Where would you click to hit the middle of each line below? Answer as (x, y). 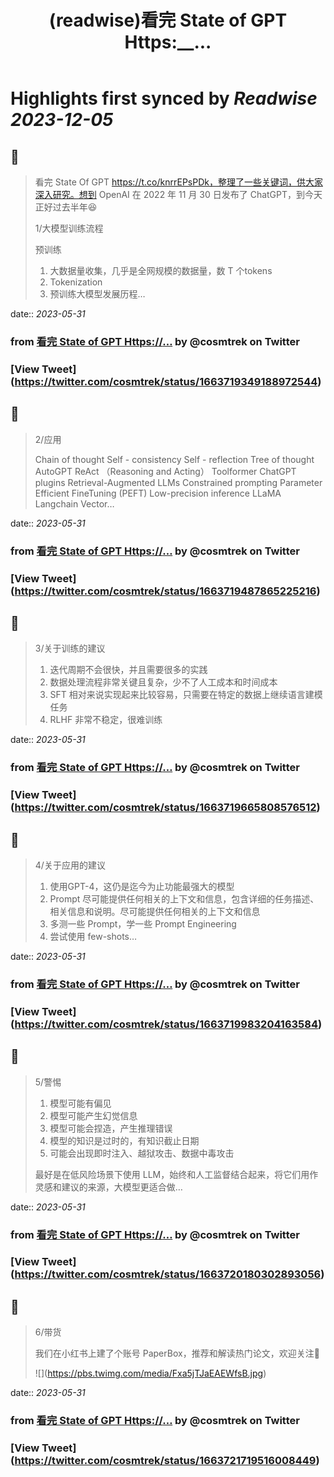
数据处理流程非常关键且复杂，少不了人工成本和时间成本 (163, 682)
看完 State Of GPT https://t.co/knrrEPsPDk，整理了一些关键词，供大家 (178, 182)
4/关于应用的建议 (70, 865)
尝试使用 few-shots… (93, 936)
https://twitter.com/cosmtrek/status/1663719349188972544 (166, 381)
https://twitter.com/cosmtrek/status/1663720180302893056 (168, 1274)
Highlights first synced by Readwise (164, 98)
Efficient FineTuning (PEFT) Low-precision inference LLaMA (158, 493)
